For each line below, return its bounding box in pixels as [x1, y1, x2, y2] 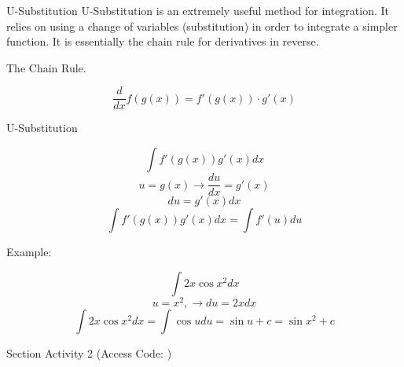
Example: [6, 244, 52, 260]
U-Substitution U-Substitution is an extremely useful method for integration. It [6, 2, 390, 18]
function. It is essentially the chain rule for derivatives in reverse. [6, 33, 319, 50]
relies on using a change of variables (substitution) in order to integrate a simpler [6, 17, 398, 34]
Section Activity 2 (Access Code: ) [6, 344, 172, 361]
